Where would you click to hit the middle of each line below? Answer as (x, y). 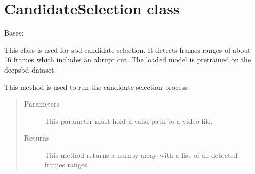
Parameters (42, 104)
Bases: (14, 33)
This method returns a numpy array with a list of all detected (141, 154)
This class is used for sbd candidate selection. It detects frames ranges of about (127, 49)
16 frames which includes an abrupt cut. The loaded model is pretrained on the (128, 60)
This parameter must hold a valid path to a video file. (129, 120)
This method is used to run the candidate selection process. (97, 86)
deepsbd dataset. (30, 69)
